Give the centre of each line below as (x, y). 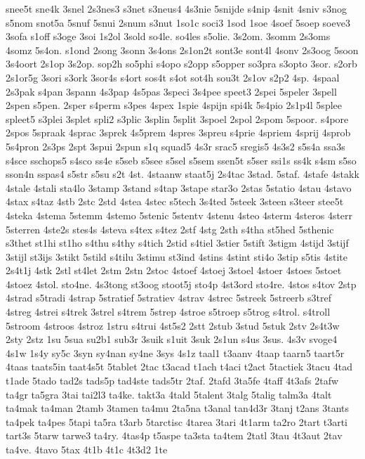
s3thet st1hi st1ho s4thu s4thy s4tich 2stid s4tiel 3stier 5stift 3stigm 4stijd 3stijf (177, 243)
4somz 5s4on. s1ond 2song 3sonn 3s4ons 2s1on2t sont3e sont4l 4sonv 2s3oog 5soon (182, 50)
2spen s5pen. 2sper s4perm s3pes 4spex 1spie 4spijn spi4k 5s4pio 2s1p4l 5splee (174, 105)
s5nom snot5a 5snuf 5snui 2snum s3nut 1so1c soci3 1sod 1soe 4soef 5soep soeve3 (178, 22)
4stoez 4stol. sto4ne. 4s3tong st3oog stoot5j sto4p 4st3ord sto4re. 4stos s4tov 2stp (181, 284)
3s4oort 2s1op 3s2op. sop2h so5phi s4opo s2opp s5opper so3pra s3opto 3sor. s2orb (181, 64)
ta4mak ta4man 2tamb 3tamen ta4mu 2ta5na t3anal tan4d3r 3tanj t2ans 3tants (178, 408)
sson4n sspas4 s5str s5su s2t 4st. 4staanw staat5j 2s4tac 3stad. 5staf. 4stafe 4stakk (182, 174)
